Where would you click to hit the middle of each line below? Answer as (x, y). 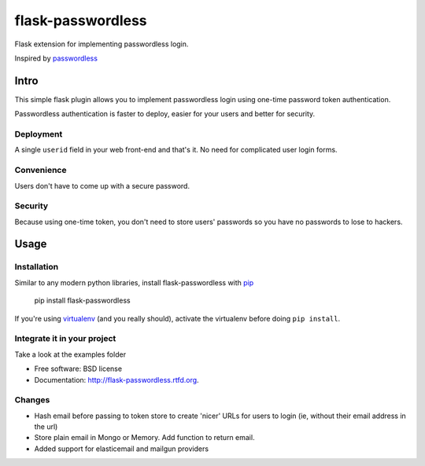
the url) (46, 427)
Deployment (39, 134)
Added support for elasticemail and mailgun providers (121, 449)
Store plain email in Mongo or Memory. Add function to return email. (144, 438)
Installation (37, 267)
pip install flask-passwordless (82, 301)
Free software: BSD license (78, 369)
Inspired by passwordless (56, 58)
